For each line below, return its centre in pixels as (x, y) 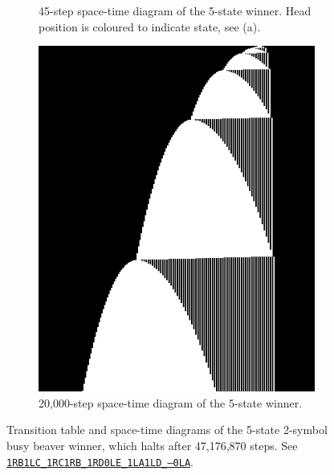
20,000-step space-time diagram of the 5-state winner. (171, 402)
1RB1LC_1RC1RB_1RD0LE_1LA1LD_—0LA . (100, 461)
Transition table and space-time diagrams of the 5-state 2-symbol (167, 430)
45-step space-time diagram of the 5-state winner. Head (175, 10)
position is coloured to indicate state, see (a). (150, 26)
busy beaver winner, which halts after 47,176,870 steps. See (152, 445)
